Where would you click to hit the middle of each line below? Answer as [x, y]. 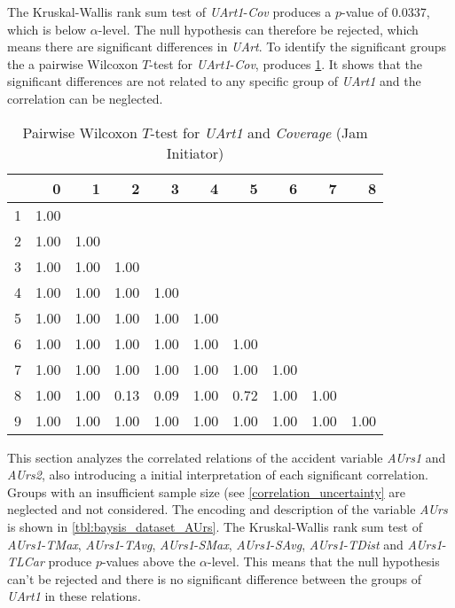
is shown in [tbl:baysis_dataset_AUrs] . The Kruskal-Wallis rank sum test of [215, 526]
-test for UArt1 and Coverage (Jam [259, 132]
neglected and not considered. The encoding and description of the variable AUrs [227, 509]
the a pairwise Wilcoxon [73, 63]
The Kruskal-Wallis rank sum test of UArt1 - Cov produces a [169, 12]
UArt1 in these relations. [74, 596]
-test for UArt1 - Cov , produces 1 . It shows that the [286, 63]
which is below [47, 29]
